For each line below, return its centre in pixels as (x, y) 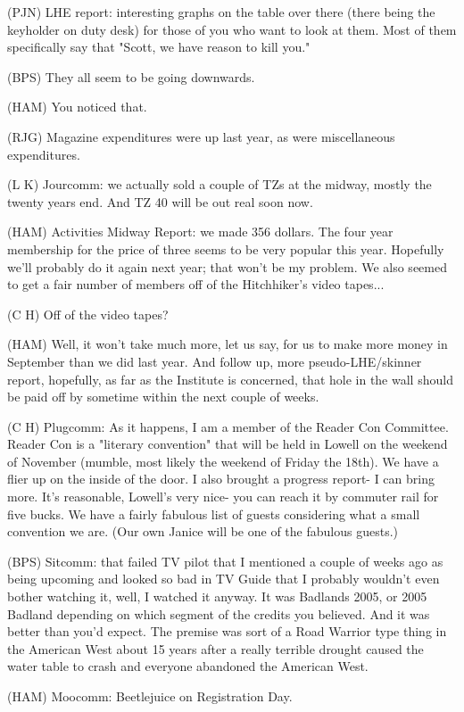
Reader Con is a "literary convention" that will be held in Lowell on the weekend (228, 444)
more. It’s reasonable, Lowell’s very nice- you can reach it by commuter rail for (223, 497)
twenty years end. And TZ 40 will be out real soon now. (160, 201)
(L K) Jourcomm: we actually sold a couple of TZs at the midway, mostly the (220, 184)
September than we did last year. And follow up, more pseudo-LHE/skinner (215, 361)
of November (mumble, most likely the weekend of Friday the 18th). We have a (223, 461)
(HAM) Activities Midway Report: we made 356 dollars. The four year (200, 232)
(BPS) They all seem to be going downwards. (131, 76)
